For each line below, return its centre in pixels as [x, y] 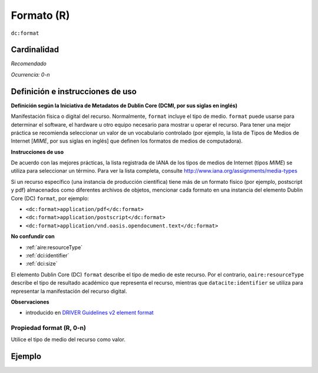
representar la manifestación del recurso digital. [69, 291]
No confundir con [33, 236]
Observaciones [30, 302]
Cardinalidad [35, 50]
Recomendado [29, 64]
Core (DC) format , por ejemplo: [50, 198]
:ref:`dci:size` [42, 264]
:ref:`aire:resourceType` [54, 247]
